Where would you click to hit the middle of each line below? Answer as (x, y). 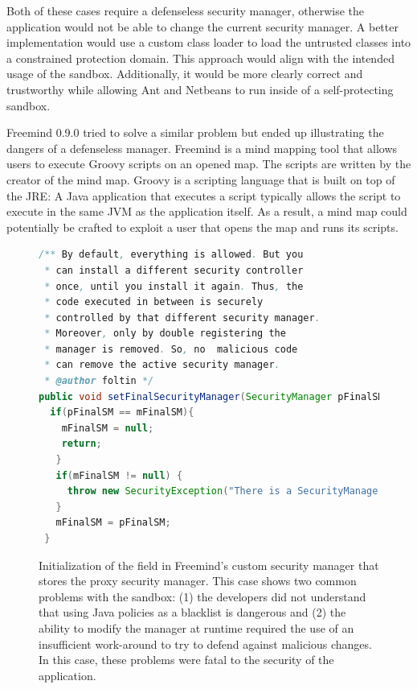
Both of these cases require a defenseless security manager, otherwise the (186, 10)
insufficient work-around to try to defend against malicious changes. (205, 644)
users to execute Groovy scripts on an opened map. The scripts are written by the (209, 164)
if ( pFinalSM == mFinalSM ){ (122, 413)
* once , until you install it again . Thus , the (174, 286)
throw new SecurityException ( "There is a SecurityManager (225, 491)
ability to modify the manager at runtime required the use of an (196, 627)
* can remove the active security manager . (162, 365)
